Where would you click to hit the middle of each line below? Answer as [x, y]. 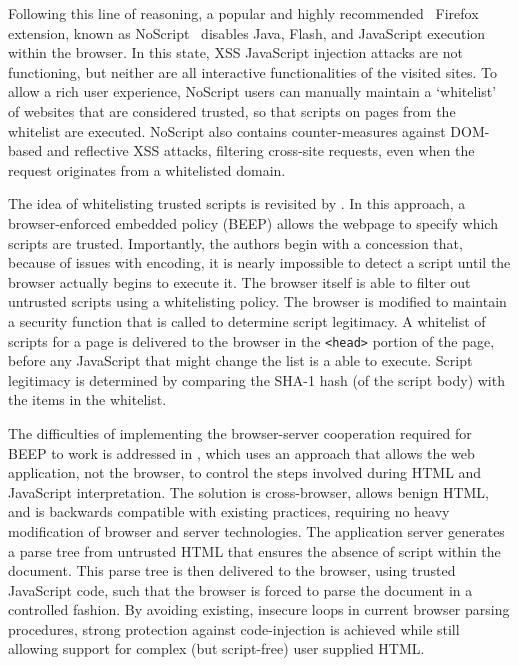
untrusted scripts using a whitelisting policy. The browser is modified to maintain [257, 301]
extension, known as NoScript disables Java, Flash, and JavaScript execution [247, 32]
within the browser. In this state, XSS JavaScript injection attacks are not [235, 52]
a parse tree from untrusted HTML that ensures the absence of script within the [254, 550]
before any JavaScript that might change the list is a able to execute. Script [240, 360]
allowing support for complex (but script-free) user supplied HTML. [216, 648]
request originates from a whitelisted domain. [147, 169]
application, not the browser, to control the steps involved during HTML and [245, 472]
